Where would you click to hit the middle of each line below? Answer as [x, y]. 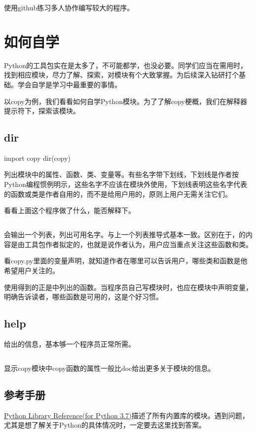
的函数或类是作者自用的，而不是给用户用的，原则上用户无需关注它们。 [118, 194]
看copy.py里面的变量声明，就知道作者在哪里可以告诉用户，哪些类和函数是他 [126, 261]
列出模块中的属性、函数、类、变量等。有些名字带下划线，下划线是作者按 [121, 174]
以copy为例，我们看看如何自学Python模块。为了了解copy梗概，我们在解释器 [126, 101]
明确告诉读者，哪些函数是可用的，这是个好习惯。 [83, 297]
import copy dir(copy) [37, 158]
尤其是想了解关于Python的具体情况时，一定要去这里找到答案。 [105, 425]
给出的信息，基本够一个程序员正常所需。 [70, 344]
